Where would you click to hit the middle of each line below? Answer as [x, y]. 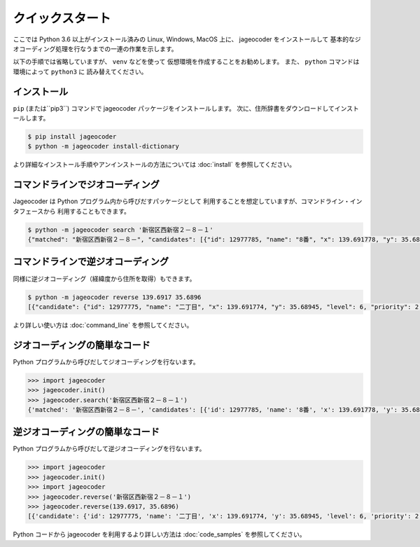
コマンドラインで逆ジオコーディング [91, 262]
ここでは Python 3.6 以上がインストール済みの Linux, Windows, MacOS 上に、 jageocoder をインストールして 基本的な [184, 39]
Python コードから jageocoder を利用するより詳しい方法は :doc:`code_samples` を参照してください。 [159, 534]
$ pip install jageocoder [72, 137]
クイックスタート [62, 18]
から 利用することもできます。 [87, 211]
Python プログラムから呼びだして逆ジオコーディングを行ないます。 [109, 449]
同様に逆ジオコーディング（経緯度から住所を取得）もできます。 [104, 278]
